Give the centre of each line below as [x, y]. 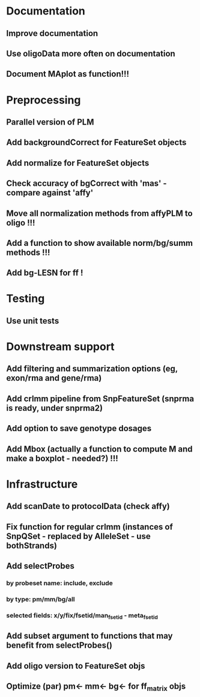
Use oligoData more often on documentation [91, 53]
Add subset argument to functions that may [89, 636]
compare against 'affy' [50, 193]
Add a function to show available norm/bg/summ [100, 243]
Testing [26, 299]
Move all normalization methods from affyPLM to [100, 213]
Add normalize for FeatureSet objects [78, 163]
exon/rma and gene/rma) [54, 378]
